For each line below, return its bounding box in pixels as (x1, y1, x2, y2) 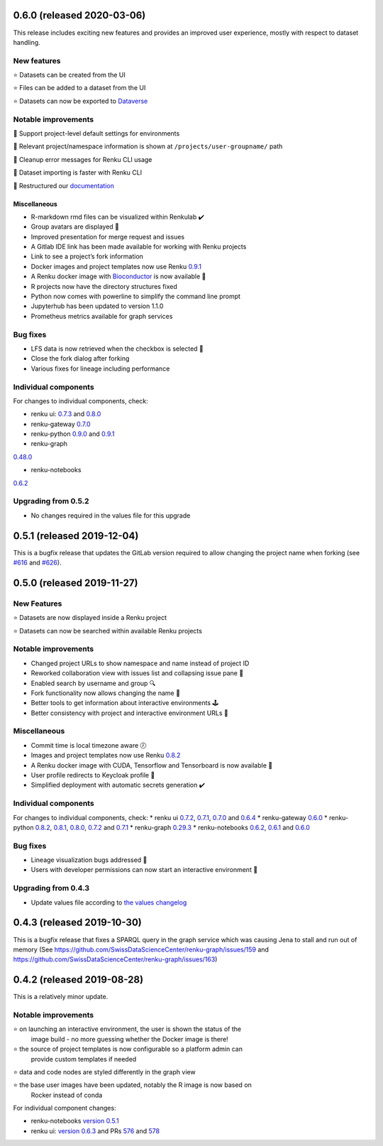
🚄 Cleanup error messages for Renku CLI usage (13, 155, 152, 163)
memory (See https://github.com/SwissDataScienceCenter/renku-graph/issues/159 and (13, 945, 270, 954)
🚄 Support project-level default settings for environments (13, 129, 180, 138)
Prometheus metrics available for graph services (30, 312, 173, 320)
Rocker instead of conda (30, 1091, 103, 1099)
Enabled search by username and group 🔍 (30, 679, 156, 687)
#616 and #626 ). (13, 558, 62, 567)
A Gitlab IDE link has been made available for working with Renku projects (30, 242, 247, 251)
